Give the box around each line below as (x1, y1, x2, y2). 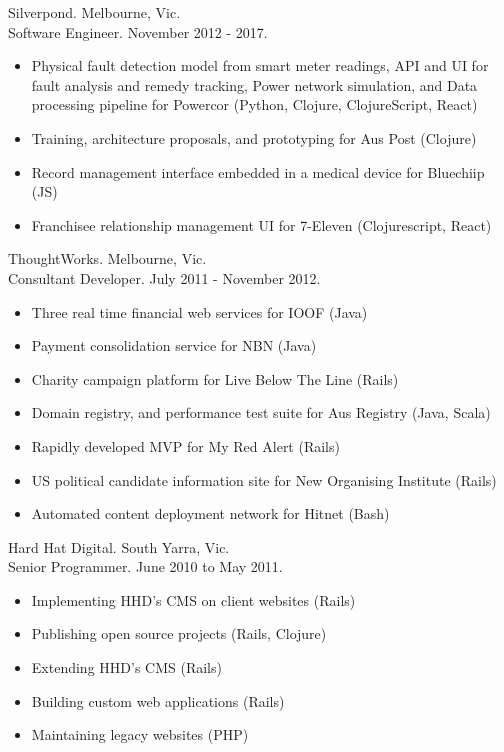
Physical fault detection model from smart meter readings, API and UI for (31, 55, 489, 76)
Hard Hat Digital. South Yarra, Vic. (8, 536, 230, 557)
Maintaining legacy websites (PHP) (31, 724, 249, 745)
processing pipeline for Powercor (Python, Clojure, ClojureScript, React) (31, 94, 478, 115)
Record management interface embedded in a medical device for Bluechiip (31, 161, 485, 182)
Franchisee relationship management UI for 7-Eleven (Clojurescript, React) (31, 214, 492, 235)
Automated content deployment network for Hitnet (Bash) (31, 503, 390, 524)
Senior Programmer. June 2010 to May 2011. (8, 556, 283, 577)
